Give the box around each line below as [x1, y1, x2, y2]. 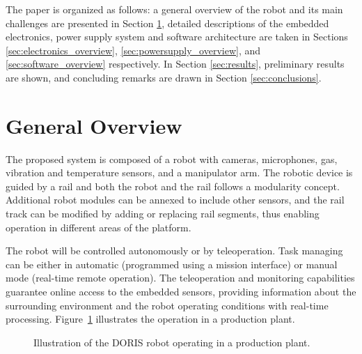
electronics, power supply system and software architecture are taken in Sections [6, 29, 348, 44]
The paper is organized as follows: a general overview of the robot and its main [6, 2, 343, 16]
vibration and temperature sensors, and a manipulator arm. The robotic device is [6, 165, 353, 180]
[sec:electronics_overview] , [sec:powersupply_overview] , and [6, 43, 261, 57]
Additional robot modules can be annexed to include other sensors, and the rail [6, 192, 345, 207]
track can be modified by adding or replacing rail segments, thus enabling [6, 206, 320, 221]
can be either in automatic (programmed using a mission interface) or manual [6, 256, 338, 271]
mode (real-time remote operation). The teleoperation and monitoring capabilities [6, 270, 355, 285]
